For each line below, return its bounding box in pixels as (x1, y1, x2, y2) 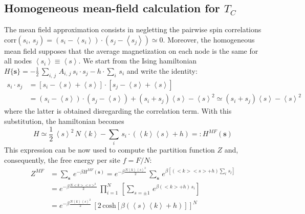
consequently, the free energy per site (4, 154, 120, 165)
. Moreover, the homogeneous (163, 34, 255, 45)
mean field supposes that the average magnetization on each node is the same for (4, 45, 258, 56)
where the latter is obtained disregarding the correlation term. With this (4, 105, 232, 116)
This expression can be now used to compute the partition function (4, 144, 215, 155)
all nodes (4, 55, 32, 66)
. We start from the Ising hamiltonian (78, 55, 197, 66)
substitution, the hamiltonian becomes (4, 115, 124, 126)
